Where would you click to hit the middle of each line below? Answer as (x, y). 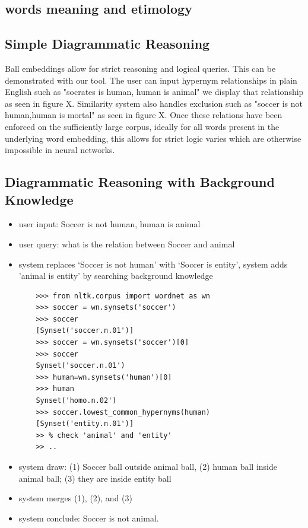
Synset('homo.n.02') (76, 401)
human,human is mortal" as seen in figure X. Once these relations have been (144, 115)
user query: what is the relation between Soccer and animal (127, 244)
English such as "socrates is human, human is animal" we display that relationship (154, 92)
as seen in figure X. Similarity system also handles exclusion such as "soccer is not (154, 103)
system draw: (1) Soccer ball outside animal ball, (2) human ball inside (148, 467)
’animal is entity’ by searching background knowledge (116, 276)
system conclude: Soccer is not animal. (89, 518)
